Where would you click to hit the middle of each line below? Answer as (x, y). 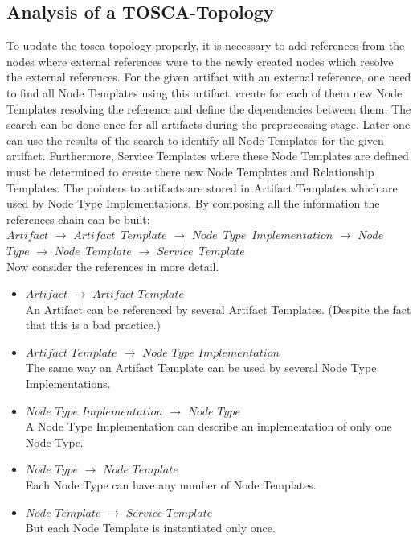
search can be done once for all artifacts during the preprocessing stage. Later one (208, 124)
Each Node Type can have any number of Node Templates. (171, 485)
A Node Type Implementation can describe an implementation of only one (208, 426)
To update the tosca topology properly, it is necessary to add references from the (206, 45)
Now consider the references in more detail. (113, 266)
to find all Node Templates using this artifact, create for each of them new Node (204, 92)
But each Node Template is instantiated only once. (150, 528)
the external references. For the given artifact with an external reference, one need (209, 77)
